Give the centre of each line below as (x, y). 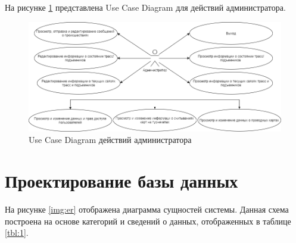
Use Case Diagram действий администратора (110, 140)
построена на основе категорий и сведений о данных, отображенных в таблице (148, 221)
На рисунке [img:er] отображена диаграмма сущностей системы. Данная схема (147, 209)
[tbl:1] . (17, 233)
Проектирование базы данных (121, 181)
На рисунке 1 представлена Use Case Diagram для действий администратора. (145, 7)
